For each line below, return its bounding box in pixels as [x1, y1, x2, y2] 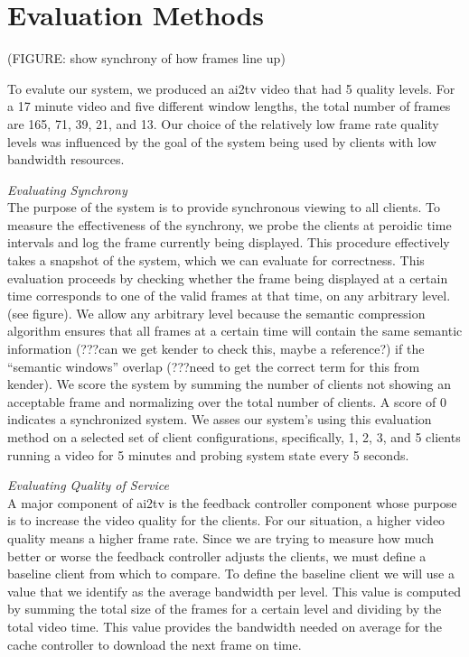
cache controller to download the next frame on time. [7, 634, 302, 653]
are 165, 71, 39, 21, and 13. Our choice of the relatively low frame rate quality [7, 114, 439, 133]
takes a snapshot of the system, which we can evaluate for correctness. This [7, 251, 425, 270]
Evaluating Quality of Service [7, 476, 169, 495]
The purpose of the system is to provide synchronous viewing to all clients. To [7, 198, 440, 217]
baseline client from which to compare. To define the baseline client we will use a [7, 564, 455, 583]
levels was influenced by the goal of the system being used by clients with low [7, 132, 436, 151]
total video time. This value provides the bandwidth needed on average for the [7, 616, 442, 635]
